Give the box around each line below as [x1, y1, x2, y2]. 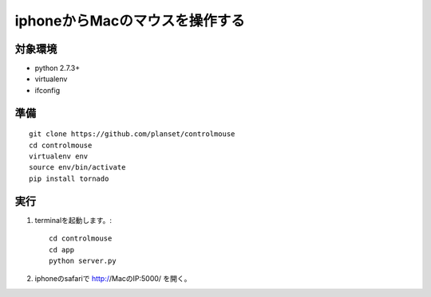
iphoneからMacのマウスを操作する [14, 12, 245, 29]
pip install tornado [29, 174, 109, 183]
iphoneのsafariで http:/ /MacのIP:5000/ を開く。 [34, 274, 192, 283]
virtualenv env [29, 152, 89, 161]
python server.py [49, 256, 117, 265]
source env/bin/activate [29, 163, 126, 172]
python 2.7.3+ [34, 64, 80, 73]
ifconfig [34, 85, 60, 95]
